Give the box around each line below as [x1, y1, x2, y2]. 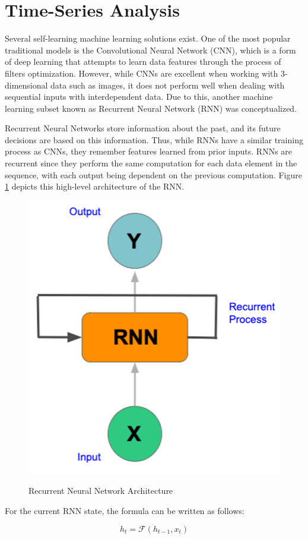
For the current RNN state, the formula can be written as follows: [5, 505, 245, 517]
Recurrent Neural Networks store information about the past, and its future [5, 122, 281, 134]
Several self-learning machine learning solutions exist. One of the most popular [5, 32, 291, 45]
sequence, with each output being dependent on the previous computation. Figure [5, 168, 302, 181]
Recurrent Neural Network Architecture [28, 484, 173, 497]
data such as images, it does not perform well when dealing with [50, 78, 285, 91]
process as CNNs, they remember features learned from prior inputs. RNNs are [5, 145, 293, 157]
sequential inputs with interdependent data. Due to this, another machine [5, 90, 273, 103]
